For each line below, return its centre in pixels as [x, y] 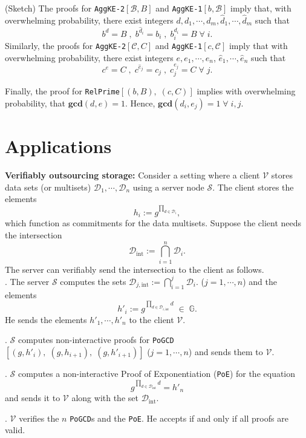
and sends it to [33, 398]
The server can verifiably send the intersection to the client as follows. [135, 269]
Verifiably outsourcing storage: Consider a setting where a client [132, 175]
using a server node [168, 187]
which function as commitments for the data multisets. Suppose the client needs [153, 223]
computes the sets [93, 281]
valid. [15, 430]
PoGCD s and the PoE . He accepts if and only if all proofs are [179, 418]
